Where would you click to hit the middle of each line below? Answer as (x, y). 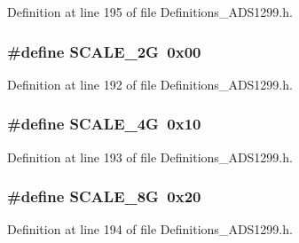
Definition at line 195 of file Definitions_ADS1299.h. (150, 12)
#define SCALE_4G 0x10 (104, 124)
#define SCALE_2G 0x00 (104, 51)
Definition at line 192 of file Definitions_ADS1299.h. (150, 84)
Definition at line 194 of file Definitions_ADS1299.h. (150, 229)
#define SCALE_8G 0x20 (104, 196)
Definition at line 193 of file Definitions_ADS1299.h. (150, 157)
